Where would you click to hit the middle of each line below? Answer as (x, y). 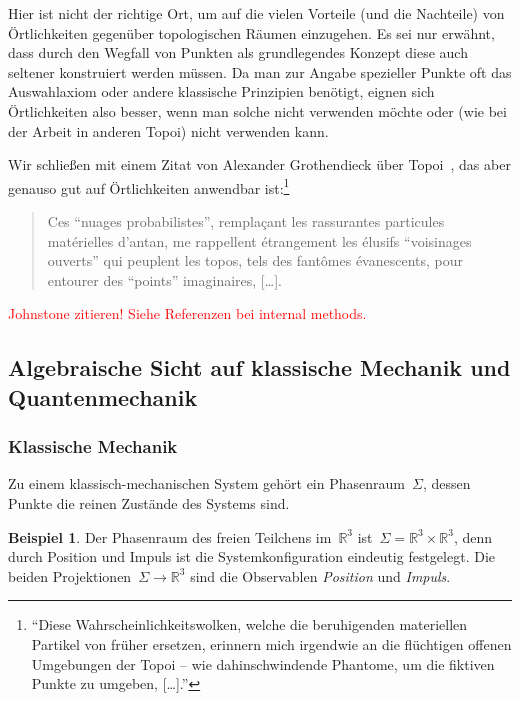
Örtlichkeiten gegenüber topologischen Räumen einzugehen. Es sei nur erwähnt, (251, 32)
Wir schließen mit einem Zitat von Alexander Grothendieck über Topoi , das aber (259, 164)
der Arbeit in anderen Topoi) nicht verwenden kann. (168, 130)
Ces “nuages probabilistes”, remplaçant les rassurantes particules (246, 221)
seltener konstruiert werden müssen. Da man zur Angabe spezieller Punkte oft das (260, 71)
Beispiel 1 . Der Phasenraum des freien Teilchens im (170, 536)
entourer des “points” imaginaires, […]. (164, 279)
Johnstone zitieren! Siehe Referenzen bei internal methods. (187, 313)
